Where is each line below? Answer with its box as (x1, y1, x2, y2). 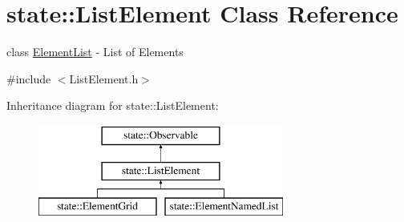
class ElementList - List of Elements (6, 43, 184, 60)
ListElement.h (69, 70, 139, 87)
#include (6, 70, 51, 87)
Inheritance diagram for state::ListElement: (6, 97, 219, 114)
